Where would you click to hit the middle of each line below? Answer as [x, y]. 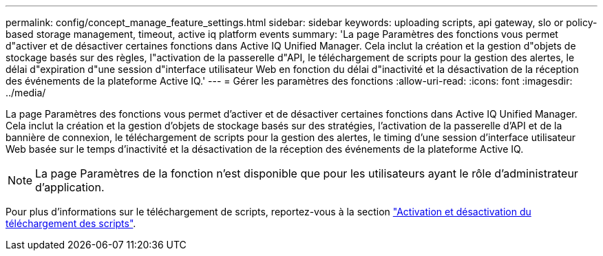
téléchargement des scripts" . [71, 223]
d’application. [70, 187]
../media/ [26, 93]
